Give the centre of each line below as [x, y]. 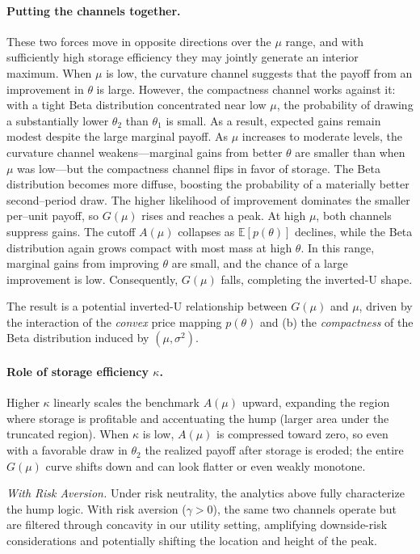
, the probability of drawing [345, 105]
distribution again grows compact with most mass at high [149, 247]
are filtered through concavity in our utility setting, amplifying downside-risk [197, 524]
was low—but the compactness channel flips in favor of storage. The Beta [199, 168]
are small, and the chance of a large [260, 263]
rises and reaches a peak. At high [224, 216]
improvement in [45, 89]
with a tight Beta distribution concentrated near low [136, 105]
